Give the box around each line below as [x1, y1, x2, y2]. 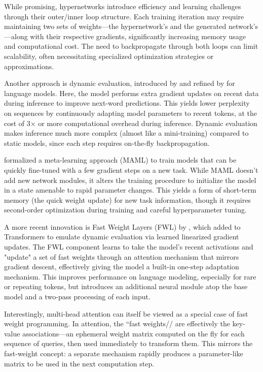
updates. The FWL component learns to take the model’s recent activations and [4, 241, 253, 252]
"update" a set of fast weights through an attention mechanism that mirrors [4, 251, 239, 262]
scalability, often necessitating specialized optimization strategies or [4, 50, 214, 61]
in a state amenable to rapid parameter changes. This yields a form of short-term [4, 184, 256, 195]
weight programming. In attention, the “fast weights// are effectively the [4, 318, 230, 329]
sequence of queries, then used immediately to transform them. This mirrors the [4, 338, 253, 349]
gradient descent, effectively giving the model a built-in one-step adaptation [4, 261, 239, 272]
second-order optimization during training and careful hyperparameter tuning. [4, 204, 247, 215]
